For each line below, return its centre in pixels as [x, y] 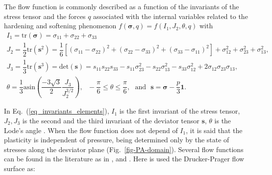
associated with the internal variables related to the [171, 16]
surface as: [20, 168]
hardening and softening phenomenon [60, 26]
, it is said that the [214, 130]
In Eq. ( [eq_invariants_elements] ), [57, 111]
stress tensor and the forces [45, 16]
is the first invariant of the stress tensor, [180, 111]
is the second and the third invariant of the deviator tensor [111, 121]
